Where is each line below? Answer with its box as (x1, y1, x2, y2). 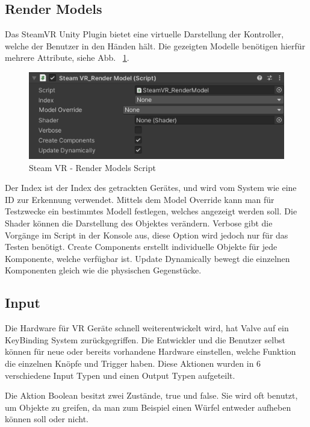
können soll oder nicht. (5, 413, 88, 425)
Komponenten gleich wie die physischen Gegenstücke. (5, 264, 202, 276)
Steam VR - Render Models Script (29, 161, 156, 173)
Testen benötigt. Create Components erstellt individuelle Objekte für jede (5, 240, 277, 253)
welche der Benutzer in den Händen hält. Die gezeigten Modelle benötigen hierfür (5, 39, 306, 52)
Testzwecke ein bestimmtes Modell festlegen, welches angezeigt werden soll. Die (5, 205, 297, 217)
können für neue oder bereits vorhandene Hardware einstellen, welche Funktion (5, 345, 296, 358)
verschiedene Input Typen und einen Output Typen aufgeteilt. (5, 369, 235, 381)
